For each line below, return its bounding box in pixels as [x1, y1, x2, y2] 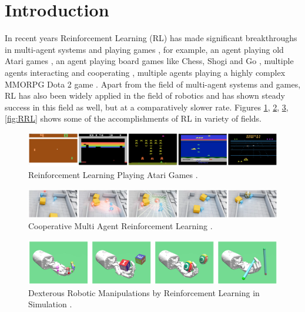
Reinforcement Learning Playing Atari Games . [28, 169, 198, 181]
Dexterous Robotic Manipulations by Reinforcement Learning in [28, 286, 260, 298]
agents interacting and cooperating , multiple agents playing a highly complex [5, 66, 286, 78]
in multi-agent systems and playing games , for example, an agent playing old [5, 43, 284, 55]
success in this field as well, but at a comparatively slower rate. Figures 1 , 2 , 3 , [5, 100, 289, 113]
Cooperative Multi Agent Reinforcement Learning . [28, 220, 213, 232]
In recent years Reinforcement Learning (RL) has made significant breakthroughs [5, 32, 297, 44]
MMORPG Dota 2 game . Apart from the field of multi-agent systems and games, [5, 78, 301, 90]
